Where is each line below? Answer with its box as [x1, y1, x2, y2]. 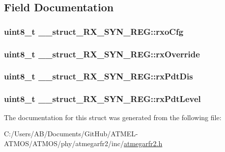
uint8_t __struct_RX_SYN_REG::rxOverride [4, 48, 200, 60]
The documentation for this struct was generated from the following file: [4, 112, 222, 122]
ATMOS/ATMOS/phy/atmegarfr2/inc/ [4, 138, 124, 148]
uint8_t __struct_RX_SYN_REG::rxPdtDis [4, 70, 193, 82]
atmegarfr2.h [123, 138, 163, 148]
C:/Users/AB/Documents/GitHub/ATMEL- [4, 128, 138, 139]
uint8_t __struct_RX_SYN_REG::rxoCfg [4, 25, 184, 37]
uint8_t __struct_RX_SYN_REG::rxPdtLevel [4, 93, 201, 105]
